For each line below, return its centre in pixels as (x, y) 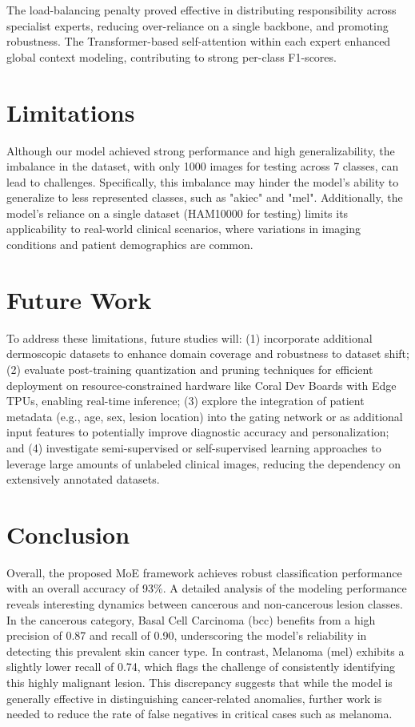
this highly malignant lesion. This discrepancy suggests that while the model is (200, 682)
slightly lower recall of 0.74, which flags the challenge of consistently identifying (201, 667)
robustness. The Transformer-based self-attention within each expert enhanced (199, 41)
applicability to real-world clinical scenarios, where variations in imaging (184, 229)
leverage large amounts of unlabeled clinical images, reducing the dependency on (204, 463)
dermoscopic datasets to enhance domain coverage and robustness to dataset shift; (208, 353)
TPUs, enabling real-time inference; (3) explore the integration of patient (186, 401)
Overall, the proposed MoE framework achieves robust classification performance (204, 572)
